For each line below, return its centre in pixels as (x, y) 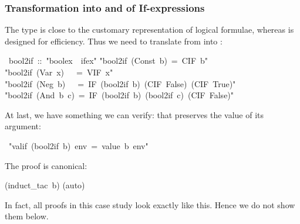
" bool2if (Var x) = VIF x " (59, 72)
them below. (27, 216)
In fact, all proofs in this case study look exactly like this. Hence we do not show (150, 204)
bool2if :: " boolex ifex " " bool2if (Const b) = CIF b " (108, 61)
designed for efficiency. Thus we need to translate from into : (114, 41)
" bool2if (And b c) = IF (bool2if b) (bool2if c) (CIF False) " (119, 95)
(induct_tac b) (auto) (45, 185)
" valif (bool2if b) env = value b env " (79, 145)
